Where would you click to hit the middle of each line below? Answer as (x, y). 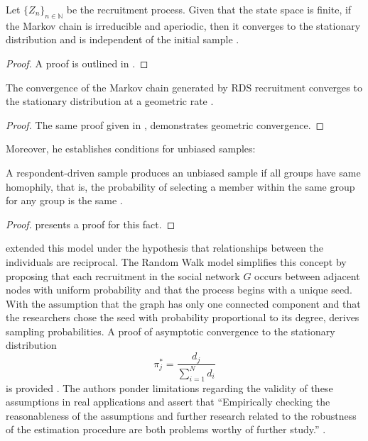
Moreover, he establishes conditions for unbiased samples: (131, 149)
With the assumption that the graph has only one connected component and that (183, 303)
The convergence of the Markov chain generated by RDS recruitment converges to (184, 87)
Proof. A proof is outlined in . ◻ (77, 63)
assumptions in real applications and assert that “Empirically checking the (168, 402)
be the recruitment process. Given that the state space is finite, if (209, 9)
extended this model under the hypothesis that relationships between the (164, 248)
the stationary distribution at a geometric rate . (110, 101)
